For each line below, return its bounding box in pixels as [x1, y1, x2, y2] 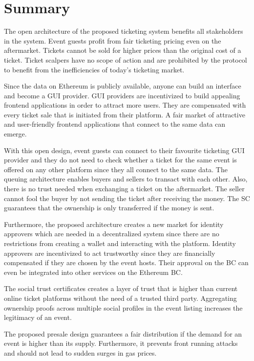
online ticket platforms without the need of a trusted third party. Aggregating [4, 293, 237, 303]
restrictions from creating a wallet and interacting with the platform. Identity [4, 238, 236, 248]
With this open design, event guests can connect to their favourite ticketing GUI [4, 145, 245, 155]
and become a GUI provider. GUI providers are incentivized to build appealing [4, 90, 240, 100]
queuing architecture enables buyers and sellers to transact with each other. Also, [4, 174, 248, 184]
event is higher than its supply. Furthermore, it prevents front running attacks [4, 338, 238, 348]
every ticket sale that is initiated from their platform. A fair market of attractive [4, 109, 245, 119]
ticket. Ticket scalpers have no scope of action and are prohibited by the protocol [4, 54, 247, 65]
